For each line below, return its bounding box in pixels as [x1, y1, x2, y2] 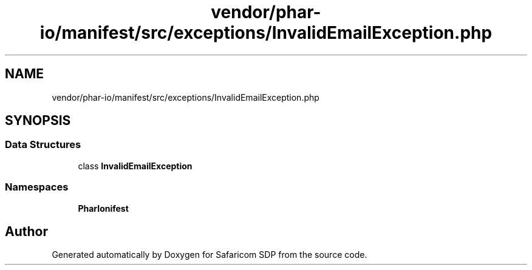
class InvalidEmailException [78, 160, 193, 171]
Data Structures [5, 138, 81, 151]
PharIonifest [78, 203, 129, 214]
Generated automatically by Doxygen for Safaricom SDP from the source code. [52, 249, 367, 260]
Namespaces [5, 181, 69, 194]
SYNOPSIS [5, 113, 71, 129]
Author [5, 223, 48, 239]
